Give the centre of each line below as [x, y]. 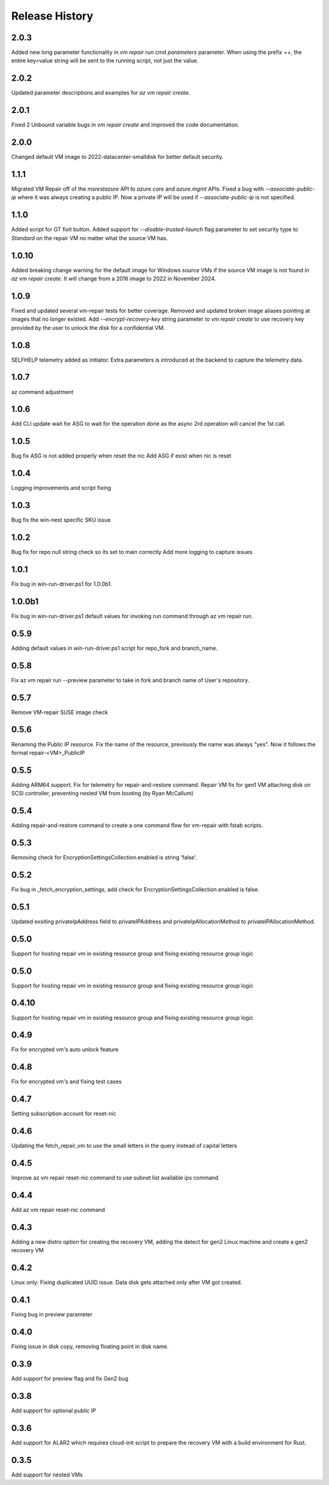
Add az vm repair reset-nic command [58, 1210]
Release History [52, 16]
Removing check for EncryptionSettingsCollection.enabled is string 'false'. [104, 858]
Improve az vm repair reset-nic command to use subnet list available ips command [115, 1178]
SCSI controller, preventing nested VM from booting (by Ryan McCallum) [102, 794]
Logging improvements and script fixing [61, 488]
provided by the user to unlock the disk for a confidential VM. [88, 327]
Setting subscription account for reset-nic [64, 1114]
